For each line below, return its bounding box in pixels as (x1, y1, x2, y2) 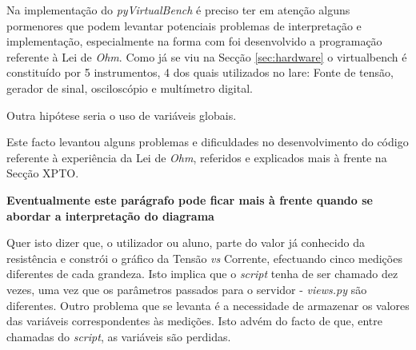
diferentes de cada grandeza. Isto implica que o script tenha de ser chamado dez (6, 265, 398, 282)
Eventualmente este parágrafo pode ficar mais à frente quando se (6, 191, 373, 208)
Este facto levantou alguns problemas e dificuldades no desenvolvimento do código (6, 133, 409, 150)
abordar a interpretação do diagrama (6, 207, 214, 224)
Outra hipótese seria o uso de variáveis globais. (6, 106, 237, 123)
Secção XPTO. (6, 165, 79, 181)
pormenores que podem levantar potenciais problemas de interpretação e (6, 17, 362, 34)
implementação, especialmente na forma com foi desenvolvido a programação (6, 33, 382, 50)
